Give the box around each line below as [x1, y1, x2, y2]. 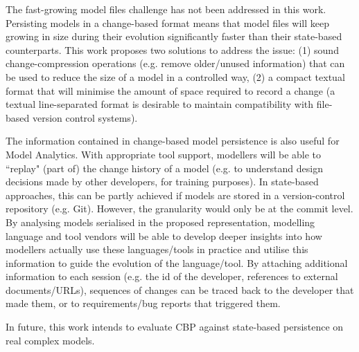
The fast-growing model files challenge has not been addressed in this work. [6, 2, 326, 16]
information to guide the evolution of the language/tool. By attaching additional [6, 255, 348, 270]
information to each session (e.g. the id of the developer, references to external [6, 269, 338, 284]
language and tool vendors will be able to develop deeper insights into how [6, 228, 322, 243]
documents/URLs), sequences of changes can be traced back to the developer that [6, 282, 354, 297]
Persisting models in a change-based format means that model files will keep [6, 15, 329, 30]
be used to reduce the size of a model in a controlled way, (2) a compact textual [6, 69, 345, 84]
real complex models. [6, 333, 95, 347]
